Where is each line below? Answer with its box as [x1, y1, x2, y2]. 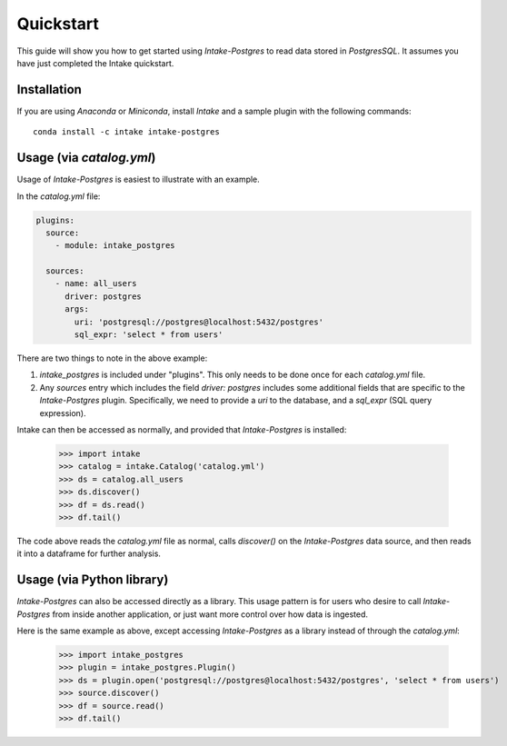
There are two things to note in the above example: [16, 353, 208, 363]
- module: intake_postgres [55, 241, 176, 251]
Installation [16, 82, 82, 97]
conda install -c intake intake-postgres [33, 127, 220, 137]
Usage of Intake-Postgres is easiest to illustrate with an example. [16, 174, 261, 185]
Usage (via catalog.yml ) [16, 150, 156, 165]
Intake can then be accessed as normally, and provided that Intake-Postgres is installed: [16, 423, 347, 435]
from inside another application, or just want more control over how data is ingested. [52, 609, 368, 620]
